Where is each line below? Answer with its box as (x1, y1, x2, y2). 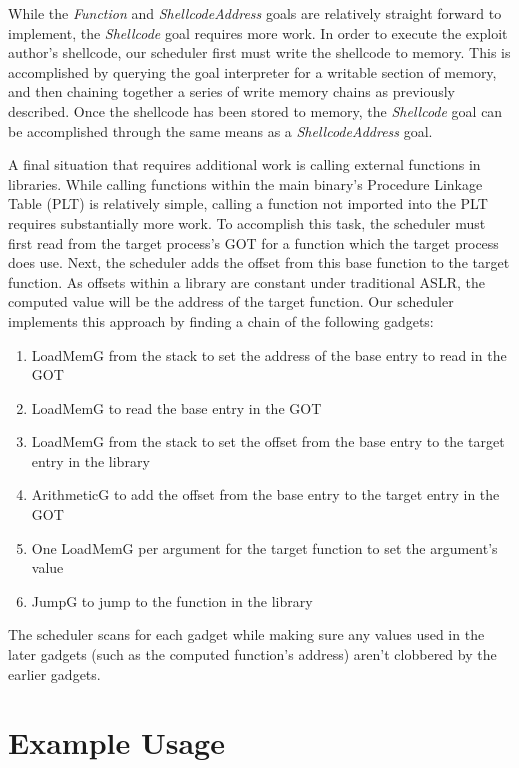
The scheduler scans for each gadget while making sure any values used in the (8, 624, 485, 645)
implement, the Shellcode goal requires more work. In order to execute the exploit (8, 22, 508, 43)
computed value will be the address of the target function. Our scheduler (8, 291, 454, 312)
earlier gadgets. (8, 663, 101, 684)
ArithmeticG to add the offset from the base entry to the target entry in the (31, 484, 500, 505)
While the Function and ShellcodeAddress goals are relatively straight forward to (8, 3, 502, 23)
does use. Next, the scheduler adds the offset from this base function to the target (8, 252, 510, 273)
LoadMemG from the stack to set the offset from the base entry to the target (31, 431, 505, 452)
